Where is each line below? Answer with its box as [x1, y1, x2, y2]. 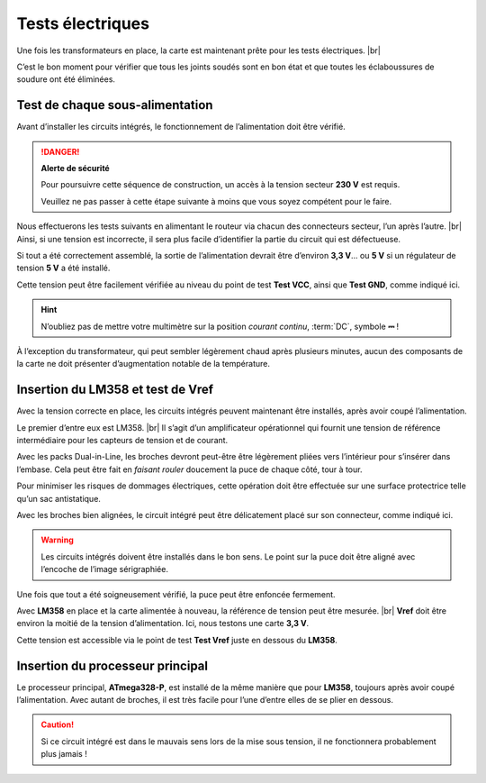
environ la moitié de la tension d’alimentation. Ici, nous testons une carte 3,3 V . [16, 618, 310, 629]
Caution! [40, 719, 75, 730]
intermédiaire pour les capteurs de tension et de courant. [16, 435, 229, 445]
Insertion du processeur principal [16, 658, 209, 673]
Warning [40, 534, 74, 545]
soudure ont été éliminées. [16, 74, 116, 85]
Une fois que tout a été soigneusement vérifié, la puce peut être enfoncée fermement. [16, 588, 337, 599]
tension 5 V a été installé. [16, 262, 111, 274]
